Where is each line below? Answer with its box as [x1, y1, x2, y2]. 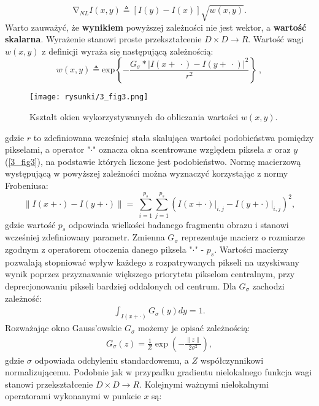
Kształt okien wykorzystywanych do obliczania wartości [29, 110, 239, 123]
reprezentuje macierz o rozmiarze [181, 231, 306, 243]
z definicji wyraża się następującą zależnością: [42, 44, 213, 57]
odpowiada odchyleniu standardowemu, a [34, 353, 189, 366]
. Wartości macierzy [214, 243, 289, 256]
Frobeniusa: [5, 178, 48, 191]
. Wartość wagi [248, 33, 304, 45]
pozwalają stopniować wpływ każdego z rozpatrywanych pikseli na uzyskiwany [5, 255, 299, 268]
